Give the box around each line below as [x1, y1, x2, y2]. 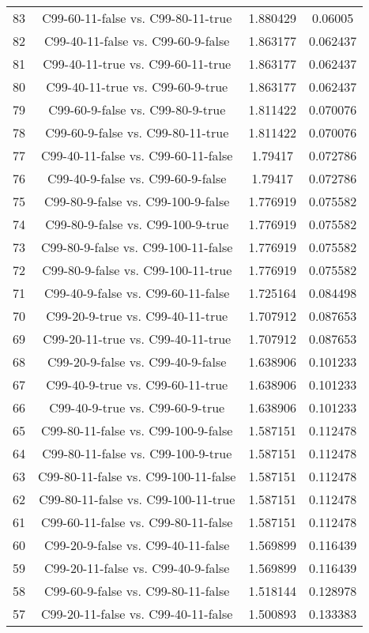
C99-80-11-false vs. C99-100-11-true [39, 490, 235, 508]
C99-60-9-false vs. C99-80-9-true [48, 100, 226, 119]
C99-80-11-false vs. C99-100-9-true [42, 444, 232, 462]
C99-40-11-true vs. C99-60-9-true [46, 77, 228, 96]
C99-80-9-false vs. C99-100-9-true [45, 215, 229, 233]
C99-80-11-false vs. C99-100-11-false [38, 467, 236, 485]
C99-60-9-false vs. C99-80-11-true [45, 123, 229, 141]
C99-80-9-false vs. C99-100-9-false [44, 192, 230, 210]
